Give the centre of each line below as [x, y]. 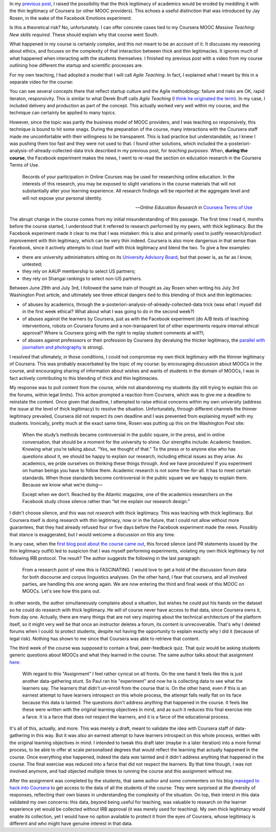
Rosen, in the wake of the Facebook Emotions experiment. [71, 18]
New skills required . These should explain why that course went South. [84, 34]
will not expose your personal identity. [62, 198]
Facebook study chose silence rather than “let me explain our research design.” [106, 501]
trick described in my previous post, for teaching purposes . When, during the [166, 151]
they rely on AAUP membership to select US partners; [79, 271]
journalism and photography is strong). [63, 347]
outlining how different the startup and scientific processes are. [76, 65]
